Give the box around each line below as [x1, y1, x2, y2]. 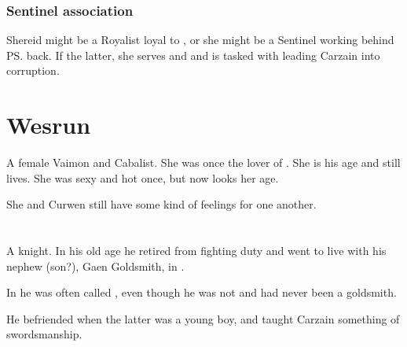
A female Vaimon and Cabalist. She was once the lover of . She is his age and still [6, 154, 401, 171]
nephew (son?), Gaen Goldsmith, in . [6, 257, 185, 274]
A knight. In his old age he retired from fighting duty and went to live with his [6, 242, 387, 259]
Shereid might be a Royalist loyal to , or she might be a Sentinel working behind [6, 31, 394, 48]
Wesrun [6, 109, 91, 141]
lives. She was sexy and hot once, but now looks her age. [6, 169, 279, 186]
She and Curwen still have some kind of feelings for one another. [6, 196, 317, 212]
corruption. [6, 62, 60, 79]
